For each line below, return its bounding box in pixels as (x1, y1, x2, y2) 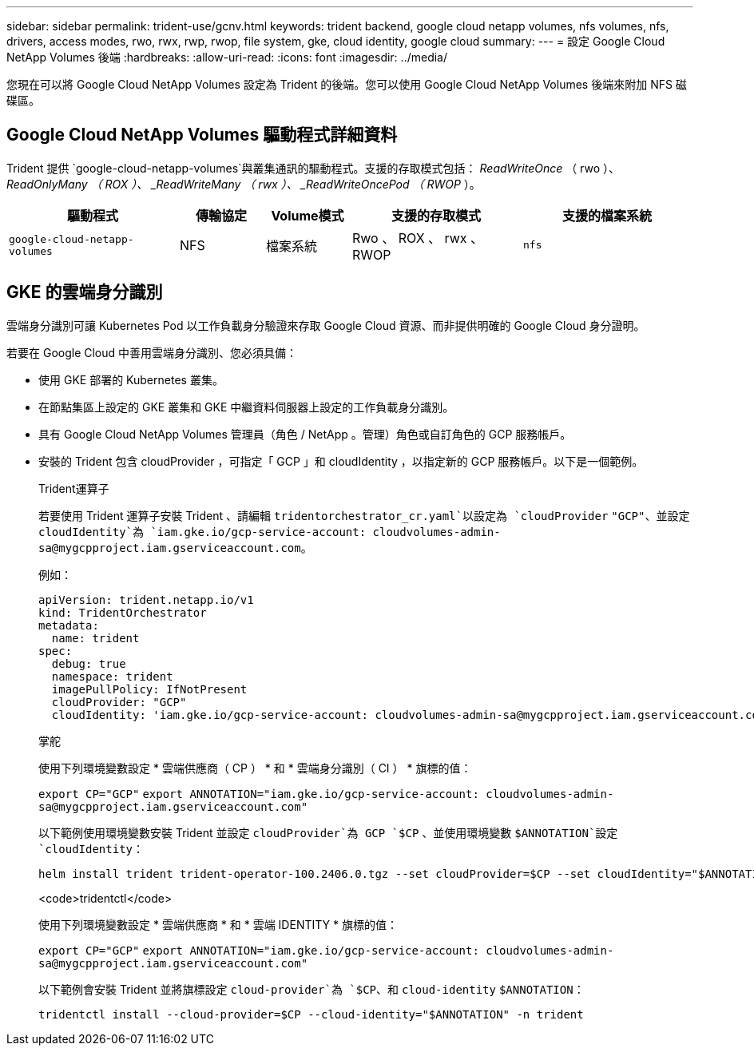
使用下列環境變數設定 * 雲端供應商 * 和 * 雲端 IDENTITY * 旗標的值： (38, 917, 398, 931)
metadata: (38, 618, 99, 632)
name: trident (51, 631, 140, 645)
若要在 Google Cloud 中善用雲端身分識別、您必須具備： (6, 345, 298, 359)
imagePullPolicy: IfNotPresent (51, 682, 248, 696)
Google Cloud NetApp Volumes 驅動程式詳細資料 (6, 125, 398, 145)
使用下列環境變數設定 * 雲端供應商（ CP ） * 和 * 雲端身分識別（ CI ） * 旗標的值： (38, 760, 472, 775)
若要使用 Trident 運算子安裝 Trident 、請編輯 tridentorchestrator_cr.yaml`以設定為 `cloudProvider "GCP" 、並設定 (38, 508, 690, 522)
